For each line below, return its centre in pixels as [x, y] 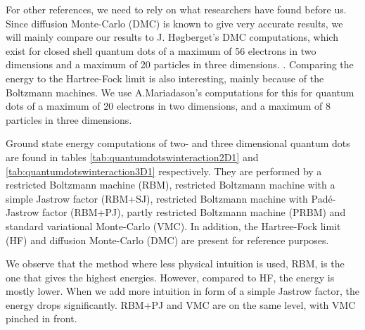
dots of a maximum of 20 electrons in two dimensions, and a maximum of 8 [168, 106]
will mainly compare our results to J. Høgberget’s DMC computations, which [172, 37]
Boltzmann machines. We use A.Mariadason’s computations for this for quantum [180, 92]
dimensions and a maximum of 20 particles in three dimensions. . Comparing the [180, 64]
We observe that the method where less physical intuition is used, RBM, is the [175, 264]
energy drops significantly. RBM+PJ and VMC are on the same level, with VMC [181, 304]
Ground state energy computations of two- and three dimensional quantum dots [178, 143]
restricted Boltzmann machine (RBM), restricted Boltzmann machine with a [171, 185]
